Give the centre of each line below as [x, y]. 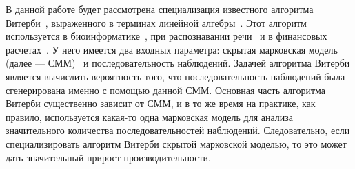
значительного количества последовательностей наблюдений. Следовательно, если [178, 130]
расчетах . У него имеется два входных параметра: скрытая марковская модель [172, 49]
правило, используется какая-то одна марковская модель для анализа [150, 116]
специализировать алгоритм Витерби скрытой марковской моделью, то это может [176, 143]
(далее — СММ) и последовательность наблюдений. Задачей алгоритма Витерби [178, 63]
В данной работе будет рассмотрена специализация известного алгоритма [160, 9]
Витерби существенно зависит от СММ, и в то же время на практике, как [161, 103]
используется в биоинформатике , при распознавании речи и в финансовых [166, 36]
